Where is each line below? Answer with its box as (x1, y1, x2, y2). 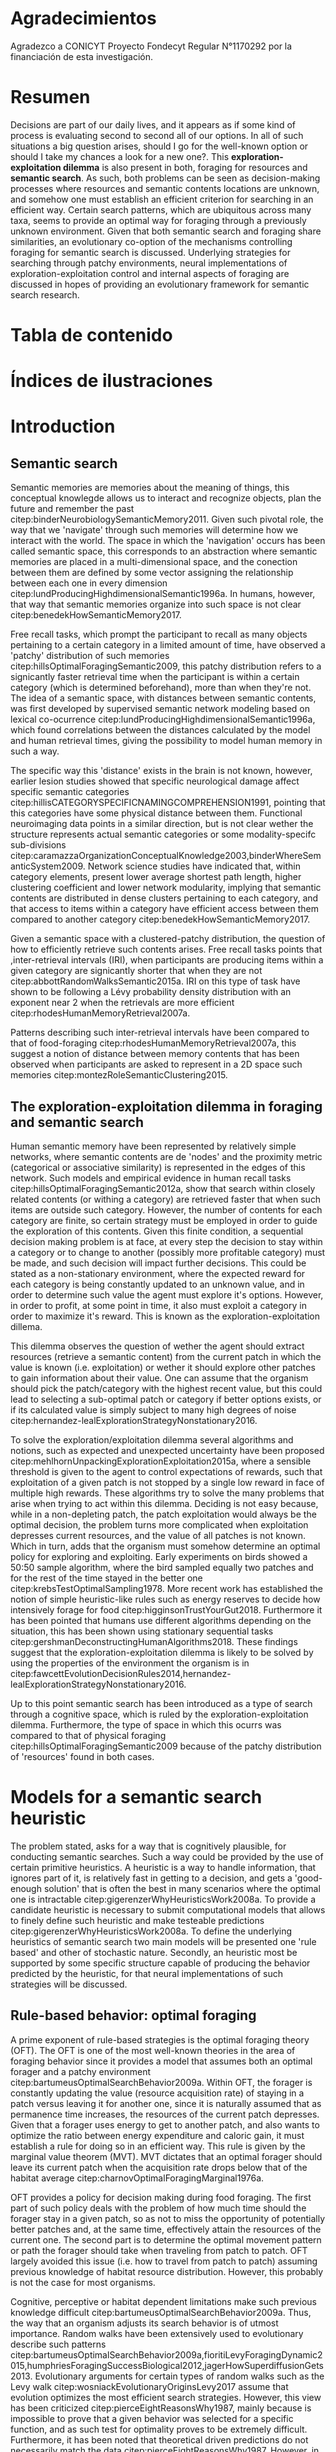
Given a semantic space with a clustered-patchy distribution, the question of (10, 933, 326, 945)
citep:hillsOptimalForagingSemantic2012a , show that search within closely (10, 1183, 316, 1195)
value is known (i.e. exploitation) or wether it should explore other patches (10, 1362, 316, 1374)
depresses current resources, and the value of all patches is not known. (10, 1530, 307, 1542)
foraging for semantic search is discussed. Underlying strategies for (10, 246, 291, 258)
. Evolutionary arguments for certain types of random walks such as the (29, 2370, 325, 2382)
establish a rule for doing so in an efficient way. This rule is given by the (10, 2140, 306, 2152)
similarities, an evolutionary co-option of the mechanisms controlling (10, 235, 293, 247)
